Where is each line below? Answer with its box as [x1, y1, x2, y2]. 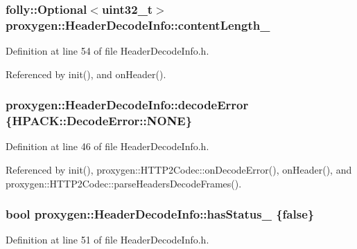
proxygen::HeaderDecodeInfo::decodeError [6, 96, 249, 113]
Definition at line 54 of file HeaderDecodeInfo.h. [6, 44, 209, 58]
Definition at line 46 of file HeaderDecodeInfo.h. [6, 139, 209, 154]
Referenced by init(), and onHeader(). [6, 66, 166, 81]
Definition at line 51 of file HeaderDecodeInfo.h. [6, 232, 209, 247]
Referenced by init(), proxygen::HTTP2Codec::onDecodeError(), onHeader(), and [6, 163, 352, 177]
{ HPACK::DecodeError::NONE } [6, 112, 193, 129]
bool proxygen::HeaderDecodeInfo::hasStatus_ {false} [6, 205, 315, 223]
